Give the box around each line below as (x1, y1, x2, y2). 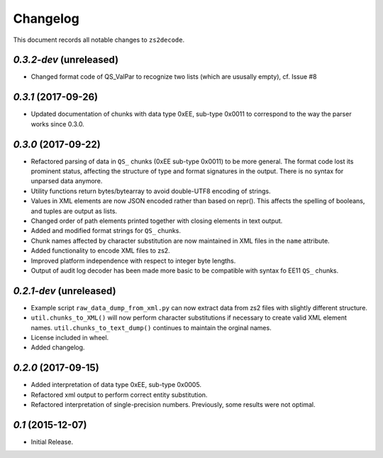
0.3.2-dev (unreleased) (13, 54, 119, 66)
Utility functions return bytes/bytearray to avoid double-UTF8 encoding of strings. (30, 187, 271, 195)
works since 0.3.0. (30, 119, 84, 128)
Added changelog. (30, 343, 85, 351)
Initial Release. (30, 437, 74, 447)
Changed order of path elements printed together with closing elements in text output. (30, 217, 283, 225)
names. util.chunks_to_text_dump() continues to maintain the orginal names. (30, 323, 272, 332)
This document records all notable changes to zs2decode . (13, 36, 185, 44)
